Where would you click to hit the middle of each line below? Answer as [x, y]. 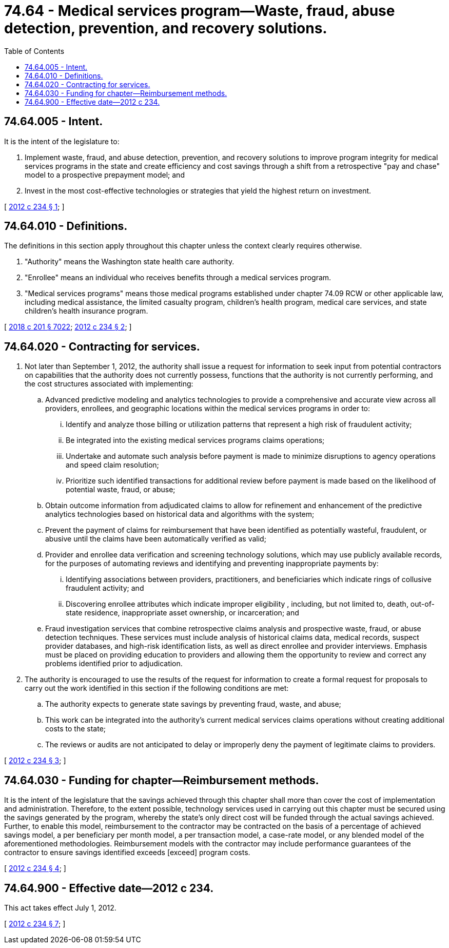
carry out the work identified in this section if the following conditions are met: [157, 688]
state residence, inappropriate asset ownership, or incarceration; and [182, 613]
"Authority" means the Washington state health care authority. [130, 262]
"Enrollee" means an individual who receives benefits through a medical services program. [178, 278]
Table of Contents [34, 51]
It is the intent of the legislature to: [62, 141]
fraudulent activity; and [105, 588]
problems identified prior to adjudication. [114, 664]
